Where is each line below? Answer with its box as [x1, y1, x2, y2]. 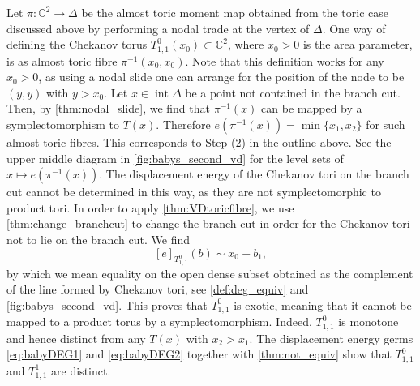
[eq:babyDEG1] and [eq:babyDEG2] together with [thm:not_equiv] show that [6, 345, 392, 362]
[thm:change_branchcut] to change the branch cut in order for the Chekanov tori [6, 215, 410, 232]
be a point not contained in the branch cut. [185, 84, 401, 101]
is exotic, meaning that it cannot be [234, 296, 412, 313]
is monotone [338, 313, 399, 330]
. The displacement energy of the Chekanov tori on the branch [99, 165, 409, 182]
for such [366, 116, 405, 133]
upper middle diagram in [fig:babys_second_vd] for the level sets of [6, 149, 344, 166]
